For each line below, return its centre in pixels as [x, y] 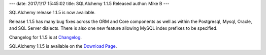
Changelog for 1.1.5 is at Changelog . [46, 37]
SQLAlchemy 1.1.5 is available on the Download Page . [63, 46]
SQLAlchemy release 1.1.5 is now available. [52, 13]
